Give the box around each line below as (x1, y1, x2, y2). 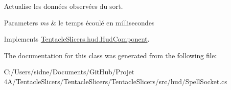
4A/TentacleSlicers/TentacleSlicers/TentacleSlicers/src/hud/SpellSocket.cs (4, 76, 227, 86)
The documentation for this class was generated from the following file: (4, 50, 217, 60)
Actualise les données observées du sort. (4, 1, 123, 11)
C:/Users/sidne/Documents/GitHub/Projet (4, 67, 135, 77)
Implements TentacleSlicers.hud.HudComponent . (4, 34, 150, 44)
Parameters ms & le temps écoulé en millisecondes (4, 17, 155, 27)
